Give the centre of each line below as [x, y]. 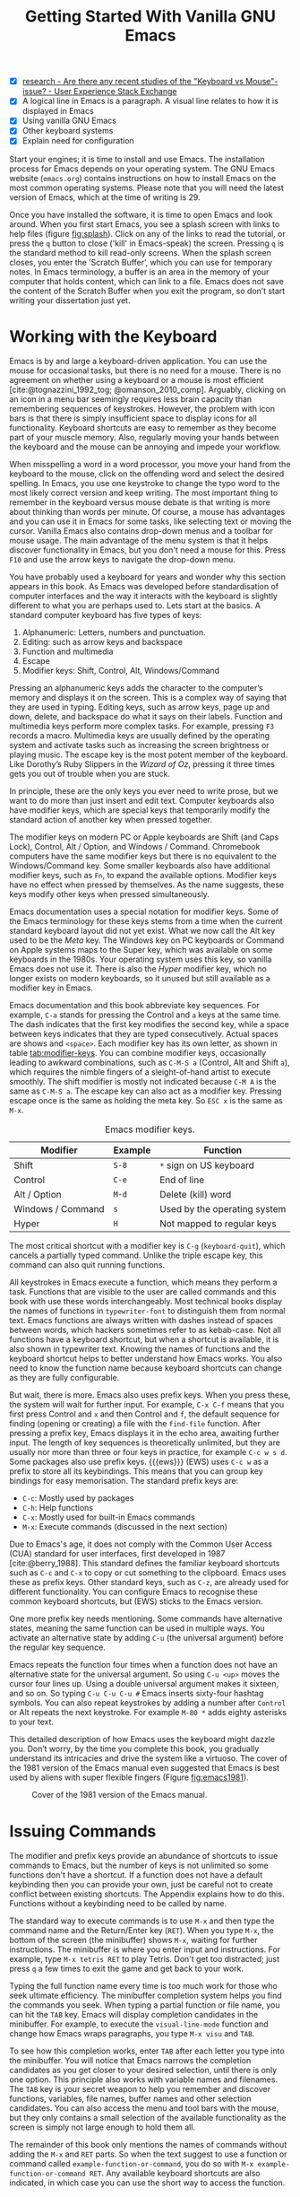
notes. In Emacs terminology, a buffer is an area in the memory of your [139, 272]
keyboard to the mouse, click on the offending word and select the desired [147, 474]
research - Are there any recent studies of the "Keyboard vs [133, 82]
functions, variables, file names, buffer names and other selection [131, 2099]
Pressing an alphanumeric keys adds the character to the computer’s [136, 688]
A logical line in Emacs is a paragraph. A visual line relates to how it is [150, 101]
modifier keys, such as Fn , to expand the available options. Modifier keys [143, 876]
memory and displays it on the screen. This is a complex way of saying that [148, 698]
